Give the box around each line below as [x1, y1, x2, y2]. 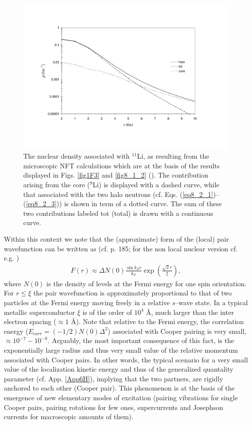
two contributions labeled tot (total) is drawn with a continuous [23, 208, 213, 218]
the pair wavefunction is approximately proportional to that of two [33, 288, 232, 298]
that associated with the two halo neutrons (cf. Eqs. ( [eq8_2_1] [23, 189, 213, 199]
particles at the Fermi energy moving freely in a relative [4, 297, 170, 307]
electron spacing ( [4, 316, 57, 327]
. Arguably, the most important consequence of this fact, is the [47, 335, 234, 345]
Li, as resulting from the [137, 151, 209, 161]
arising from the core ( [23, 180, 90, 190]
